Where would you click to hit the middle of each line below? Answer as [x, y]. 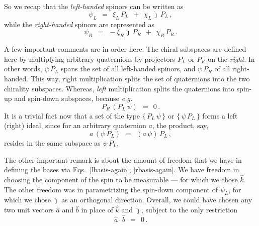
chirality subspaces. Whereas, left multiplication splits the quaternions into [119, 88]
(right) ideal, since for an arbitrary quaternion [75, 125]
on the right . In [231, 59]
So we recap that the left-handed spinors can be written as [94, 6]
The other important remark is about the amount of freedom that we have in [123, 159]
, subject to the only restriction [189, 210]
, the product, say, [180, 125]
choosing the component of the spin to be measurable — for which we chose [121, 179]
